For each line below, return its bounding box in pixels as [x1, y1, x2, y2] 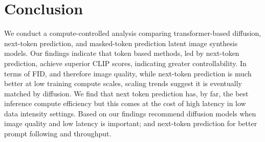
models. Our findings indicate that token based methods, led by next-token [4, 48, 239, 58]
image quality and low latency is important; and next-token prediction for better [4, 118, 257, 129]
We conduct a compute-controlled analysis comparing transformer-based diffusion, [4, 28, 261, 38]
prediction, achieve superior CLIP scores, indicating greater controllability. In [4, 57, 247, 68]
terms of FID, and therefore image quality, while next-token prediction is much [4, 68, 252, 78]
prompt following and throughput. [4, 128, 112, 139]
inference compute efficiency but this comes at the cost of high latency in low [4, 98, 246, 109]
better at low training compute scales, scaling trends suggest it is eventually [4, 78, 242, 89]
